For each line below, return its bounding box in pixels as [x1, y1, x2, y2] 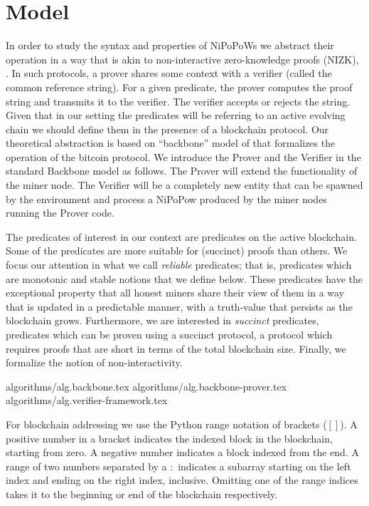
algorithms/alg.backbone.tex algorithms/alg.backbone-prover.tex [6, 378, 287, 393]
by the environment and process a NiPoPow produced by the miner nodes [6, 191, 327, 206]
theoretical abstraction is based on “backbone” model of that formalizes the [6, 135, 336, 150]
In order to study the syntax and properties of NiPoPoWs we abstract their [6, 38, 334, 53]
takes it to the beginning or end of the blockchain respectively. [6, 486, 278, 501]
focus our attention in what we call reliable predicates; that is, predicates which [6, 257, 352, 272]
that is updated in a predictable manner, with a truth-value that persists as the [6, 299, 353, 314]
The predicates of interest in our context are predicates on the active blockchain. [6, 229, 357, 244]
